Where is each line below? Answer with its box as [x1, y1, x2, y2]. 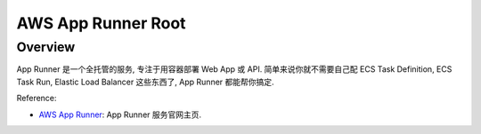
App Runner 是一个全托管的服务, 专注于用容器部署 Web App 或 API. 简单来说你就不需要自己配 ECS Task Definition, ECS [16, 64, 452, 75]
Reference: [16, 93, 57, 104]
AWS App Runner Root [16, 13, 186, 33]
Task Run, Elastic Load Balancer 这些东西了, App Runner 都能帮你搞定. [16, 76, 275, 87]
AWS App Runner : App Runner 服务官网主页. [38, 109, 202, 120]
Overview [16, 39, 76, 55]
